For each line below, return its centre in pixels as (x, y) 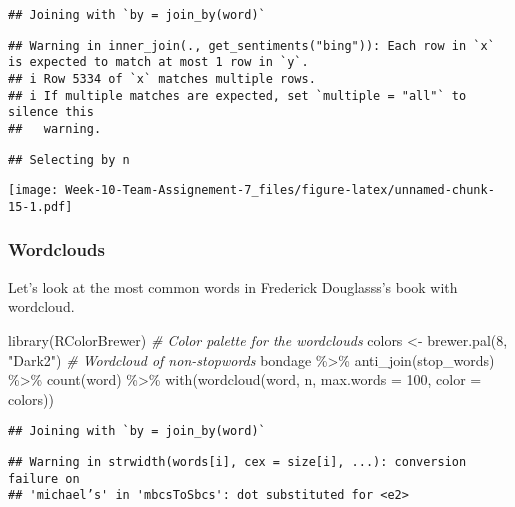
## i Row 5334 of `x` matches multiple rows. (162, 78)
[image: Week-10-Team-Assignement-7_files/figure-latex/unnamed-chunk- (251, 190)
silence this (51, 112)
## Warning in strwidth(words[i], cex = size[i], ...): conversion (237, 462)
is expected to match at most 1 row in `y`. (158, 62)
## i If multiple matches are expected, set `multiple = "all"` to (237, 95)
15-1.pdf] (40, 206)
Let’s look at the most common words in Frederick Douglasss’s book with (233, 286)
